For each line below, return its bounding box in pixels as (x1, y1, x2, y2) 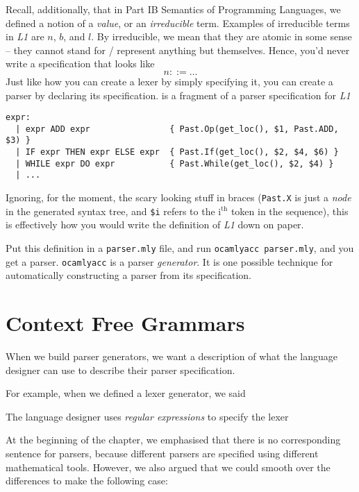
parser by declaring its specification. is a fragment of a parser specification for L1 (6, 87, 351, 102)
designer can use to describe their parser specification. (6, 362, 235, 377)
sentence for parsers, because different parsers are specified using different (6, 446, 319, 460)
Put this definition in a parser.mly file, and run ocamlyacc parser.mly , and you (6, 241, 354, 255)
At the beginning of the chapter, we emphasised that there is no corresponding (6, 432, 341, 447)
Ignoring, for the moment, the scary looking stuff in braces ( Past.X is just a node (6, 190, 351, 205)
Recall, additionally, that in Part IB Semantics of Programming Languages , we (6, 2, 341, 16)
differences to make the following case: (6, 473, 168, 488)
